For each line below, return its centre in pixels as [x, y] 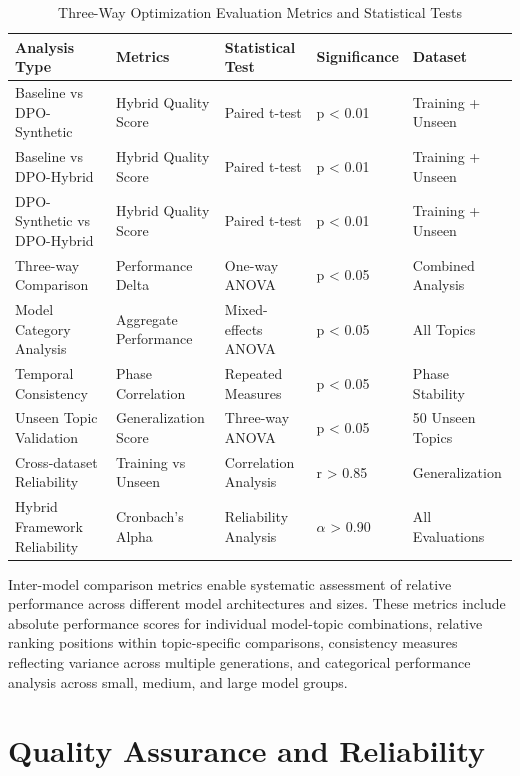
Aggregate [146, 318]
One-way [251, 264]
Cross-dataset [56, 461]
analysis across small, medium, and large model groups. [178, 681]
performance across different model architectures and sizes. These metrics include [257, 603]
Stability [438, 392]
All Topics [444, 328]
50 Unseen [444, 417]
